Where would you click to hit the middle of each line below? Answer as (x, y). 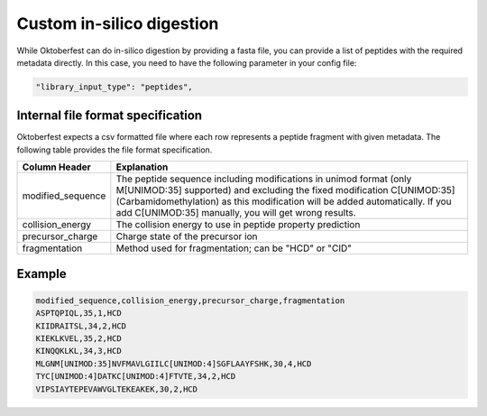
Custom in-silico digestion (118, 23)
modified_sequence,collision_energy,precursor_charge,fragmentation (190, 300)
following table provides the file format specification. (115, 150)
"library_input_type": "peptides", (114, 87)
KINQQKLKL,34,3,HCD (78, 351)
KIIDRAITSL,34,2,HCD (81, 326)
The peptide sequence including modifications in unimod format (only (264, 179)
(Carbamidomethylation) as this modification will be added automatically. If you (284, 201)
